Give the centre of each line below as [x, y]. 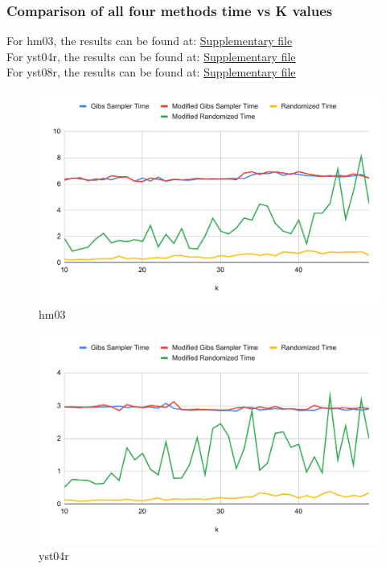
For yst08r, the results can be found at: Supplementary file [151, 72]
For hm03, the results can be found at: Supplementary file [150, 41]
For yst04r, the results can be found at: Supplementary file [151, 56]
